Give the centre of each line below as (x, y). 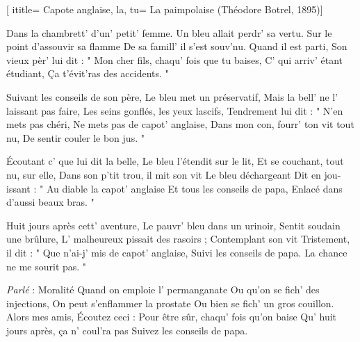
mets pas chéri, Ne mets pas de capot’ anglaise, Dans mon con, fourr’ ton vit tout (180, 124)
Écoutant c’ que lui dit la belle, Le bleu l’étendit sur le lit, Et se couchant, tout (175, 161)
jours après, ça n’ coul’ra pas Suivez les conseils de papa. (127, 330)
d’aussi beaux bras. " (50, 202)
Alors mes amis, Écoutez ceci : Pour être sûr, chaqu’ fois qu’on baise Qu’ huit (172, 317)
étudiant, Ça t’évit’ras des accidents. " (88, 73)
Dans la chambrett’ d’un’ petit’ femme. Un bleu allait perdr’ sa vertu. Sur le (169, 32)
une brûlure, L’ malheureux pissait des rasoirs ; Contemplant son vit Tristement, (178, 239)
